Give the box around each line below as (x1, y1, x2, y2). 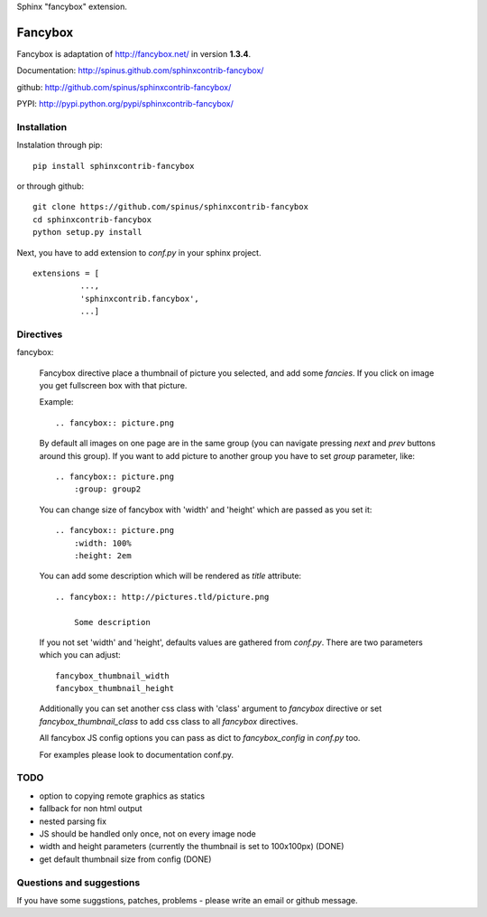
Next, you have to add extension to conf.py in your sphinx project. (16, 247, 262, 257)
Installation (16, 120, 68, 133)
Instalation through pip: (16, 140, 103, 151)
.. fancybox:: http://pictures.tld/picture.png (55, 592, 270, 602)
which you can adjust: (39, 650, 121, 660)
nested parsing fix (39, 816, 107, 827)
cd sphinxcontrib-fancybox (32, 214, 152, 225)
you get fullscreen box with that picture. (39, 380, 188, 391)
